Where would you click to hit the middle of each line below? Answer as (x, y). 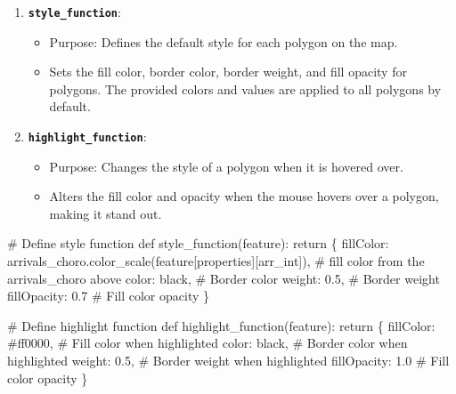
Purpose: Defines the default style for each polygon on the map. (224, 41)
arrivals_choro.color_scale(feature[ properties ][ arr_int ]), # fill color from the (216, 261)
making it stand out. (106, 213)
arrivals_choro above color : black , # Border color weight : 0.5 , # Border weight (224, 278)
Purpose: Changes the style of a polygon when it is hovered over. (226, 166)
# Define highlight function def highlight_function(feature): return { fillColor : (221, 325)
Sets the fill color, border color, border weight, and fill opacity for (228, 72)
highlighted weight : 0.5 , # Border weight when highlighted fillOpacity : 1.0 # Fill (228, 361)
